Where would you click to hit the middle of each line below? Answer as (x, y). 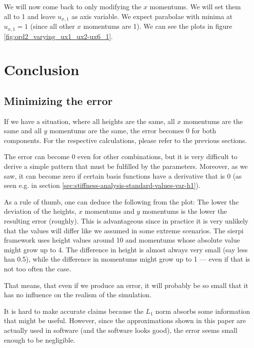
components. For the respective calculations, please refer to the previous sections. (126, 140)
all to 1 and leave (30, 16)
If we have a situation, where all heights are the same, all (89, 121)
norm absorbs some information (203, 311)
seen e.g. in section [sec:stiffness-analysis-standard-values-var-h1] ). (102, 185)
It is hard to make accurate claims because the (74, 311)
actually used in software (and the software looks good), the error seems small (121, 330)
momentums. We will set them (195, 6)
